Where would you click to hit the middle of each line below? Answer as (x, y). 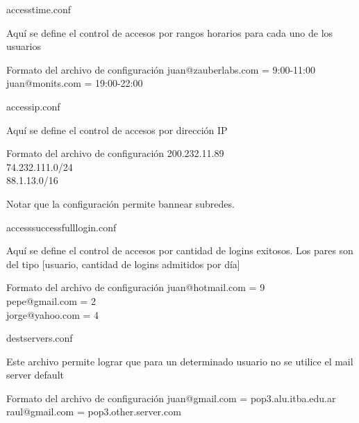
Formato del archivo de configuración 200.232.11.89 (115, 153)
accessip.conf (33, 106)
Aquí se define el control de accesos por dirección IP (117, 130)
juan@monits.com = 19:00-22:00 (75, 83)
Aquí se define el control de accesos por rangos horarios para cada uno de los (170, 32)
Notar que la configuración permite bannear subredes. (120, 203)
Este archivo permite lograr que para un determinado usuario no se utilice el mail (180, 361)
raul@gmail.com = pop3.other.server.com (94, 412)
